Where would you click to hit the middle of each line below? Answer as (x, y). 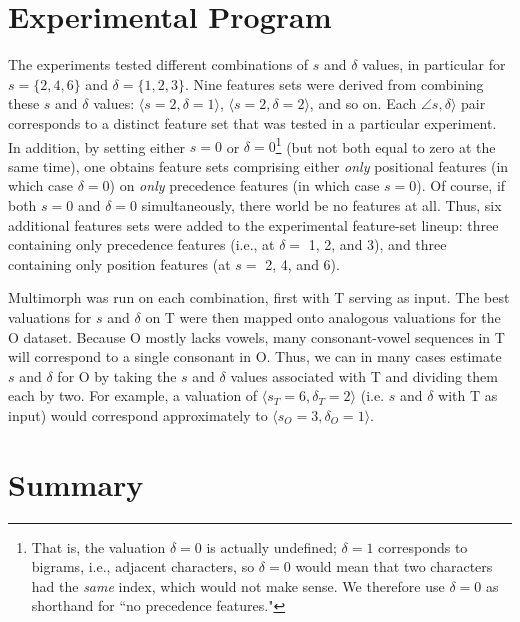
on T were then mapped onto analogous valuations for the (323, 316)
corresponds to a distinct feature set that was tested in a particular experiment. (252, 122)
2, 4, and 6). (302, 263)
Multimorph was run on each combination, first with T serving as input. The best (259, 297)
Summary (76, 483)
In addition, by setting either (97, 146)
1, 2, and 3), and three (377, 244)
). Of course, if (461, 185)
